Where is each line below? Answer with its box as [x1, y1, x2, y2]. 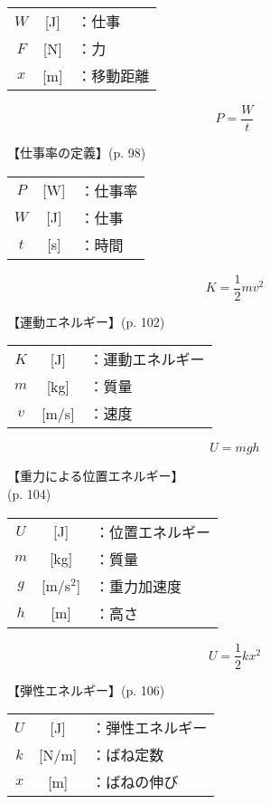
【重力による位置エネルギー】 [7, 466, 184, 485]
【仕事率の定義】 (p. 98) [7, 143, 146, 162]
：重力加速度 [95, 575, 182, 597]
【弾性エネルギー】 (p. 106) [7, 680, 165, 699]
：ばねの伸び [91, 771, 179, 793]
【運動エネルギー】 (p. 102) [7, 311, 165, 330]
